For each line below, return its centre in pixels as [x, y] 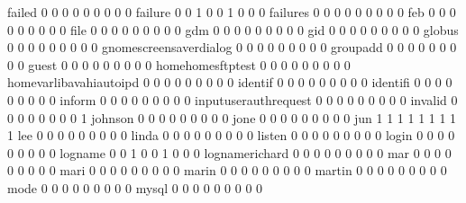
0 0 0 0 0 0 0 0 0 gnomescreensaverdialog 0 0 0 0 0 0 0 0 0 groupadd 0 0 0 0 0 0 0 [232, 47]
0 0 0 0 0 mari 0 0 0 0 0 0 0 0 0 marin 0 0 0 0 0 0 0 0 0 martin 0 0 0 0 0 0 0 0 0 [227, 170]
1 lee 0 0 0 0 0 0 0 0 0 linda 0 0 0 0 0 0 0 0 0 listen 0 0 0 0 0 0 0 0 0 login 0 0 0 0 [231, 135]
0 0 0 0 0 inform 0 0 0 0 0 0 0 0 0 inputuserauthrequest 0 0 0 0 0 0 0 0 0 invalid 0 [233, 99]
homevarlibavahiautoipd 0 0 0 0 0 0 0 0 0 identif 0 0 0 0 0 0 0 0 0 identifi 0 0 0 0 [230, 82]
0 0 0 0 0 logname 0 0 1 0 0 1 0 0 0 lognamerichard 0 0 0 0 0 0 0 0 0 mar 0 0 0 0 [229, 152]
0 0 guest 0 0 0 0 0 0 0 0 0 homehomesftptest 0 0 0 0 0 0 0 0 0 [179, 64]
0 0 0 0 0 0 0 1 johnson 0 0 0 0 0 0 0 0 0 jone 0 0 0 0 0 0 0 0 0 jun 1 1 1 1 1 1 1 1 [232, 117]
